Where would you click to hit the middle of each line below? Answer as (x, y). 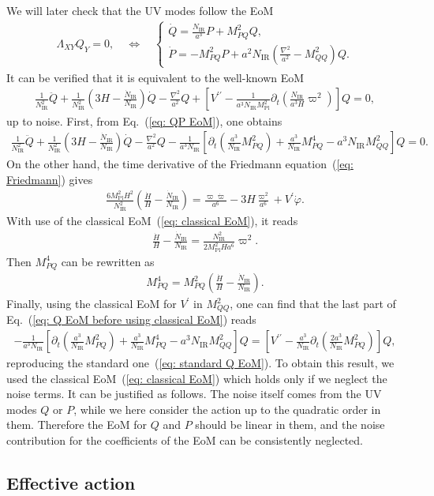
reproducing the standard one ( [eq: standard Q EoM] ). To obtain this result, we (200, 363)
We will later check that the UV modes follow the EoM (140, 10)
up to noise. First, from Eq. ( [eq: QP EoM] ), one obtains (144, 120)
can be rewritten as (108, 261)
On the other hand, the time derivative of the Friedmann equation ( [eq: (180, 164)
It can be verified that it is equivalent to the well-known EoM (155, 77)
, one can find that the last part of (313, 304)
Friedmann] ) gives (50, 179)
